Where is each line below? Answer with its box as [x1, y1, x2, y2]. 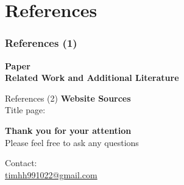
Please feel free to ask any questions [5, 136, 139, 148]
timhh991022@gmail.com [5, 168, 97, 181]
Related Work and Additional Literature [5, 71, 179, 84]
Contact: [5, 156, 37, 169]
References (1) [5, 35, 77, 51]
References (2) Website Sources [5, 91, 131, 104]
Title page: [5, 103, 46, 116]
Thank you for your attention [5, 124, 132, 136]
